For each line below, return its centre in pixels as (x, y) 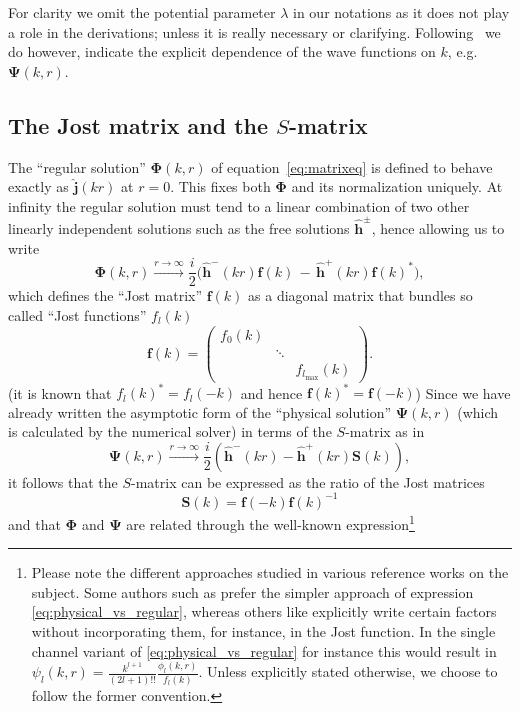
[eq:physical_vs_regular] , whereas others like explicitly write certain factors (264, 611)
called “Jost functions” (77, 314)
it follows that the (63, 481)
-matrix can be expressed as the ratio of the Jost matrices (308, 481)
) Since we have (463, 392)
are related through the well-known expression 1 (270, 522)
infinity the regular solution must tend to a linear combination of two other (239, 205)
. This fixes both (220, 186)
